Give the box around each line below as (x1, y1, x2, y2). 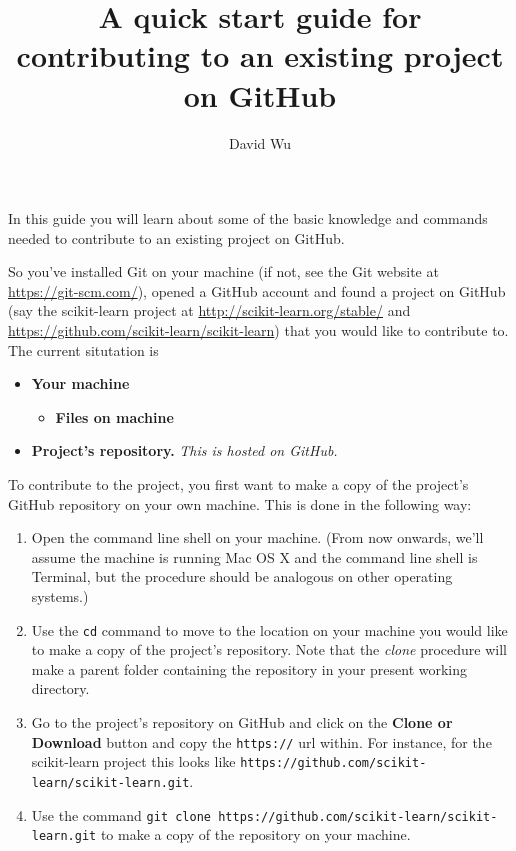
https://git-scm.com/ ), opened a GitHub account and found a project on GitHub (8, 280, 506, 301)
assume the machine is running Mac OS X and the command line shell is (31, 546, 478, 567)
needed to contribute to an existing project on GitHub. (8, 227, 345, 248)
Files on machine (55, 406, 174, 427)
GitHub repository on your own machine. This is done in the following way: (8, 493, 472, 514)
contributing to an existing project (16, 35, 504, 76)
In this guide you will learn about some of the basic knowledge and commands (8, 208, 488, 229)
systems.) (31, 586, 89, 606)
